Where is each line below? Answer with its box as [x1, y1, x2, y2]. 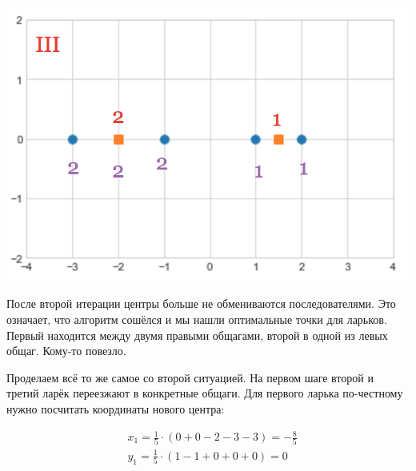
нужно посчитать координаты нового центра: [6, 400, 225, 417]
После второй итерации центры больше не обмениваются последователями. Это [6, 295, 396, 312]
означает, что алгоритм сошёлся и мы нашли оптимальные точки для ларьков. [6, 310, 387, 327]
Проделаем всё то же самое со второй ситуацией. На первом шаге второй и [6, 369, 374, 385]
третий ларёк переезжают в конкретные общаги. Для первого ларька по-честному [6, 385, 403, 401]
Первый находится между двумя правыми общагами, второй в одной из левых [6, 326, 388, 343]
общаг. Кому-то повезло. [6, 342, 126, 359]
